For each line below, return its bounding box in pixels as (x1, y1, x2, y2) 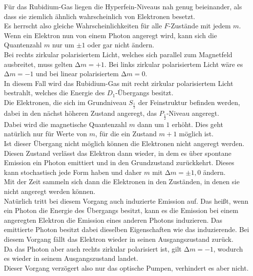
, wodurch (213, 243, 243, 254)
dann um (137, 119, 164, 129)
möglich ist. (179, 128, 214, 139)
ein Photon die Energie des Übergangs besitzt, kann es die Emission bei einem (4, 205, 238, 215)
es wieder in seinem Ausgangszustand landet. (4, 253, 138, 263)
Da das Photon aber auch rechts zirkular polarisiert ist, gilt (4, 243, 182, 254)
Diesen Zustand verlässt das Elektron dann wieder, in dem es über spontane (4, 148, 232, 158)
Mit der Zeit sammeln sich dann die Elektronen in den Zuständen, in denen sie (4, 176, 240, 187)
